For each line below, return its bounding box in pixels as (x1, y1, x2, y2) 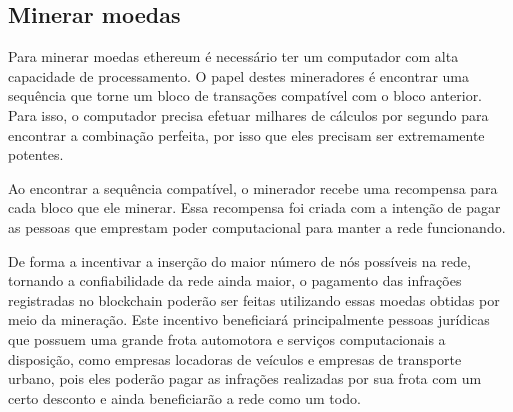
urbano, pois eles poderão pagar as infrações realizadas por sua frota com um (8, 368, 482, 389)
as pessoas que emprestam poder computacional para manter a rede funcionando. (8, 216, 506, 237)
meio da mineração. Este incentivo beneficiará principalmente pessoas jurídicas (8, 309, 490, 330)
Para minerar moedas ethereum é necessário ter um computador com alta (8, 46, 459, 67)
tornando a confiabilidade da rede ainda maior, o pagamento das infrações (8, 270, 462, 291)
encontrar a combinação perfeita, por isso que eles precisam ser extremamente (8, 124, 485, 145)
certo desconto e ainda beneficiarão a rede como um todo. (8, 387, 361, 408)
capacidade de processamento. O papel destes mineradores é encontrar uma (8, 65, 469, 86)
